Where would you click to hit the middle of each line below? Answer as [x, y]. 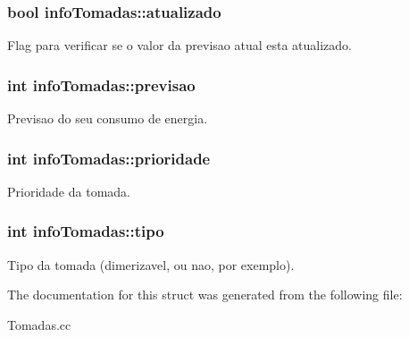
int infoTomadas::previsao [101, 84]
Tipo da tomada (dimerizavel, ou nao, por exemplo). [151, 264]
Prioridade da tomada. [69, 191]
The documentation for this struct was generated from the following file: [205, 295]
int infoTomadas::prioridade [109, 158]
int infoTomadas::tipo [86, 231]
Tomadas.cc [39, 324]
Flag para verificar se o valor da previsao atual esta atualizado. [180, 45]
